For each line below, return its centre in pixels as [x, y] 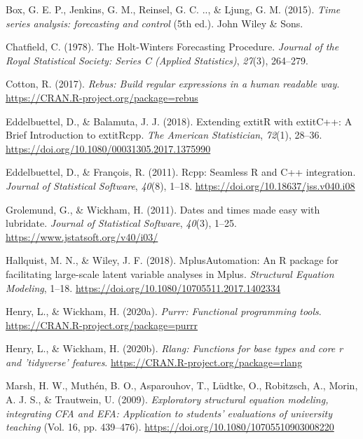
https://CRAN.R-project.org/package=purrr [102, 325]
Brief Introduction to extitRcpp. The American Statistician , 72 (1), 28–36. [164, 135]
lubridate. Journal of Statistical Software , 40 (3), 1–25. [121, 223]
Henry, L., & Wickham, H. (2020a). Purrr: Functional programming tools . [164, 311]
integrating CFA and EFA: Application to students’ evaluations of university [169, 413]
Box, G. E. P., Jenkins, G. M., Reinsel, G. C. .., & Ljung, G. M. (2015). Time [173, 9]
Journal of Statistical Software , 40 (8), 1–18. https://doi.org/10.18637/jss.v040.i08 [180, 185]
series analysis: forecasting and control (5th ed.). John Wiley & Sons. [155, 23]
